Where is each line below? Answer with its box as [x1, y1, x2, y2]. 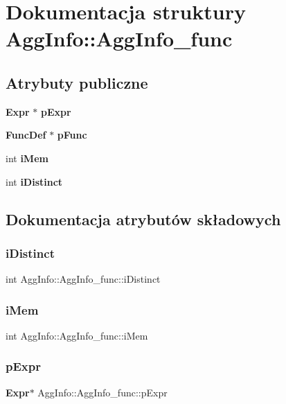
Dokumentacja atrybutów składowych [6, 208, 281, 229]
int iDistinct [6, 174, 63, 188]
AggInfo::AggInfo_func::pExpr [37, 385, 168, 399]
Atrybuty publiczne [6, 71, 148, 93]
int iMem [6, 150, 48, 165]
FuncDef [6, 128, 46, 142]
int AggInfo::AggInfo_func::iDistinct [6, 272, 161, 286]
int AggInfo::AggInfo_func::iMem [6, 328, 148, 342]
